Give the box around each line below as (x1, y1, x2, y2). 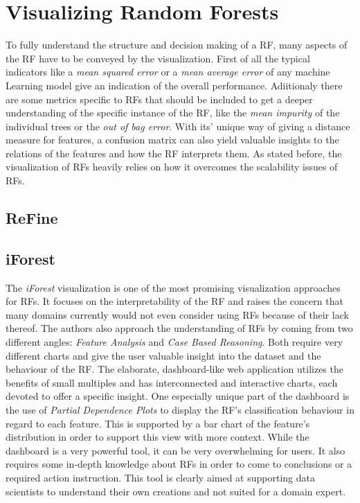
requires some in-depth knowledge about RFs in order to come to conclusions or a (6, 457, 352, 471)
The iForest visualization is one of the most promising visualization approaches (6, 280, 341, 294)
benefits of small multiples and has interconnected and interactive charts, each (6, 375, 338, 389)
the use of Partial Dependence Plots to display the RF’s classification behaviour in (6, 402, 354, 416)
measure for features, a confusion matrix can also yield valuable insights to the (6, 132, 339, 147)
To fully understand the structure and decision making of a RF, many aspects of (6, 37, 348, 52)
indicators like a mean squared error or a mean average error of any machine (6, 64, 330, 79)
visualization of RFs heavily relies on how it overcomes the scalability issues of (6, 159, 338, 174)
